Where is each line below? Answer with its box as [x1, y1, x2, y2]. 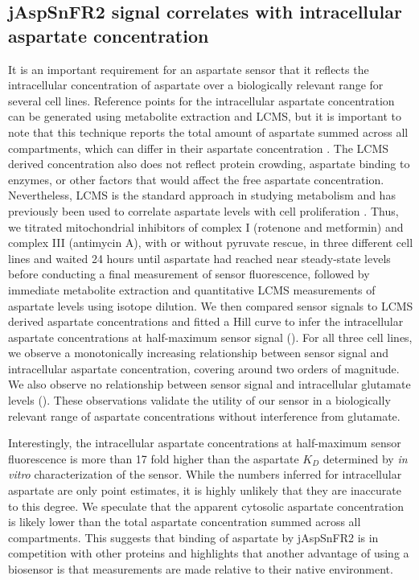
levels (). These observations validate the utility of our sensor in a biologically [8, 392, 391, 409]
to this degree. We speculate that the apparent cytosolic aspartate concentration [8, 497, 404, 514]
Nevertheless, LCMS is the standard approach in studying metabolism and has [8, 187, 396, 204]
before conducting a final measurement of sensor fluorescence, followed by [8, 265, 370, 282]
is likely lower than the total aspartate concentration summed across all [8, 513, 361, 530]
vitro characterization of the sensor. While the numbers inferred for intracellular [8, 466, 402, 483]
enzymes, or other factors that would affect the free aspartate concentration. [8, 171, 384, 187]
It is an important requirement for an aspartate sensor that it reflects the [8, 60, 369, 77]
